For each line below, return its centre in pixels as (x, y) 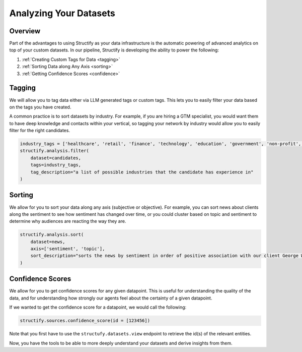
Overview (25, 31)
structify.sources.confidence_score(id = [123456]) (85, 321)
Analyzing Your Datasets (62, 13)
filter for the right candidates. (40, 131)
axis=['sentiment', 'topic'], (68, 249)
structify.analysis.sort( (52, 235)
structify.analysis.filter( (54, 151)
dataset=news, (48, 242)
